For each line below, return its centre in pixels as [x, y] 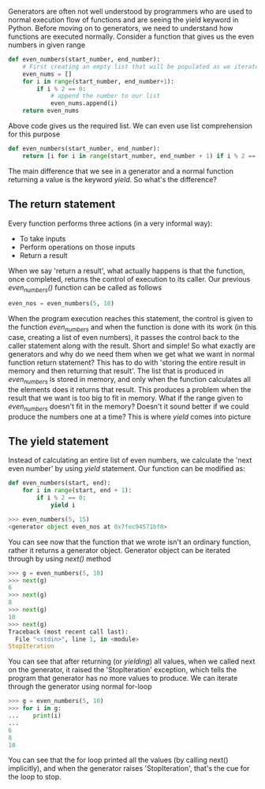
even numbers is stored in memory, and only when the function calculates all [129, 380]
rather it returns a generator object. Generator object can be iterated [119, 550]
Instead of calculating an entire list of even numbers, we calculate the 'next [130, 460]
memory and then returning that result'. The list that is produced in [116, 371]
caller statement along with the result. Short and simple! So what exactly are [132, 346]
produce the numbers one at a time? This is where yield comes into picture [130, 417]
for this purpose [34, 134]
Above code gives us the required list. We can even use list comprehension [130, 126]
